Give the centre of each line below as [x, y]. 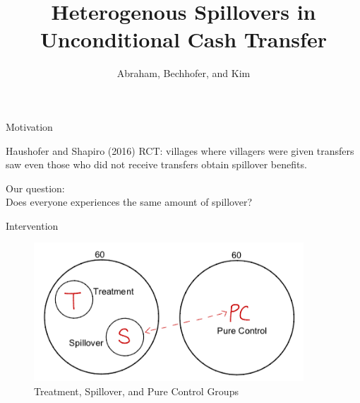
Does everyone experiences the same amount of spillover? [129, 202]
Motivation [29, 126]
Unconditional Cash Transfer [184, 39]
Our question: [35, 188]
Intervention [32, 225]
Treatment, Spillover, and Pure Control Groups [136, 391]
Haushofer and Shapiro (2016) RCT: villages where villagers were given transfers [180, 150]
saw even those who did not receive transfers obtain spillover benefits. [156, 164]
